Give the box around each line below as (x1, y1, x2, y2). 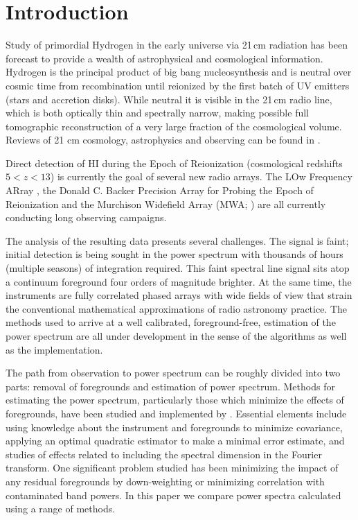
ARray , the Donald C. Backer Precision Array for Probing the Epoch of (6, 183, 314, 198)
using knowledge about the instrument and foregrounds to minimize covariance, (6, 419, 343, 434)
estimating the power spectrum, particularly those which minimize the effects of (6, 392, 344, 407)
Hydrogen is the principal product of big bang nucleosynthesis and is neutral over (6, 64, 352, 79)
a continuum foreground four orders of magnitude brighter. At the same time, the (6, 274, 352, 288)
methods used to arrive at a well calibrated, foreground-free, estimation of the (6, 315, 336, 329)
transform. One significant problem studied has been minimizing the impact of (6, 460, 339, 475)
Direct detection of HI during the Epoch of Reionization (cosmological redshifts (6, 155, 343, 170)
